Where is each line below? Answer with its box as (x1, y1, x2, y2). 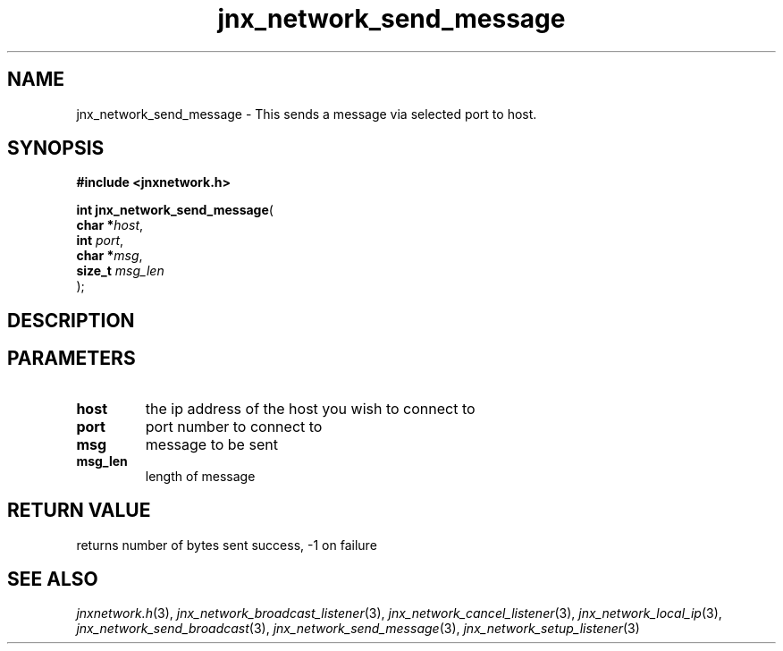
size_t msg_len (76, 263, 164, 279)
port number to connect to (145, 417, 323, 435)
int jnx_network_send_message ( (76, 202, 274, 218)
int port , (76, 232, 124, 249)
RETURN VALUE (7, 499, 151, 522)
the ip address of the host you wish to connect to (145, 399, 476, 418)
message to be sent (145, 435, 278, 453)
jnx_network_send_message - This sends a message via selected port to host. (76, 106, 537, 122)
